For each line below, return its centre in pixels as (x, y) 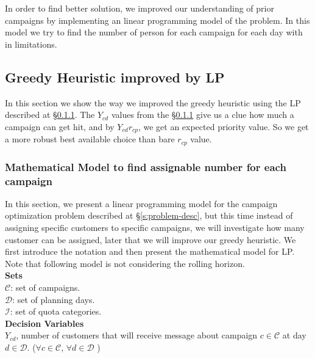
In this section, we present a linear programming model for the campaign (141, 203)
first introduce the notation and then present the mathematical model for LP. (150, 251)
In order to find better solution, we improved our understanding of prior (140, 8)
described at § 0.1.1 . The (50, 115)
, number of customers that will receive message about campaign (137, 335)
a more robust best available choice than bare (90, 139)
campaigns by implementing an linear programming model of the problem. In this (157, 20)
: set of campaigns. (45, 287)
